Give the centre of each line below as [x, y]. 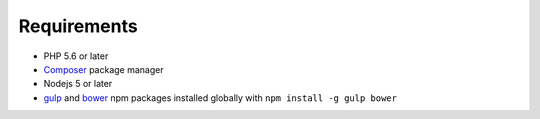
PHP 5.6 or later [76, 56]
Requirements [78, 26]
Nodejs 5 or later [78, 84]
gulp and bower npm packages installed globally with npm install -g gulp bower [220, 97]
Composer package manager [103, 69]
